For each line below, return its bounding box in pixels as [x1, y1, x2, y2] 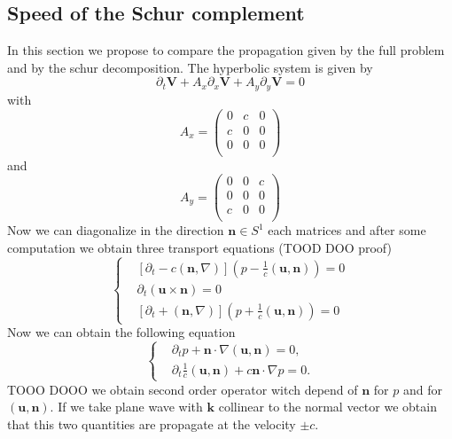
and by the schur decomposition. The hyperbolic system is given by [7, 58, 373, 76]
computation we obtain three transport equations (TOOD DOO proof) [7, 239, 392, 256]
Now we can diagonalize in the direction [7, 221, 224, 239]
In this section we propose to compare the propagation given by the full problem [7, 41, 445, 59]
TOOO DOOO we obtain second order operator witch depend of [7, 380, 358, 398]
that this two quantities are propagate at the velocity [7, 414, 296, 433]
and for [402, 380, 442, 398]
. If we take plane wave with [50, 397, 203, 416]
